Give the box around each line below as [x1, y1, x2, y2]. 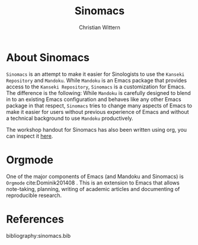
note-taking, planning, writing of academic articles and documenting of [6, 185, 180, 192]
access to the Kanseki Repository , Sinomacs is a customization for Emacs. [6, 83, 186, 90]
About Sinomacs [6, 50, 90, 64]
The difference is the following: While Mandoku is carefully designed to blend [6, 89, 191, 96]
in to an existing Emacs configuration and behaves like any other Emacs [6, 96, 182, 103]
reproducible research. [6, 192, 62, 199]
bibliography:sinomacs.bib [6, 232, 71, 239]
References [6, 212, 64, 226]
